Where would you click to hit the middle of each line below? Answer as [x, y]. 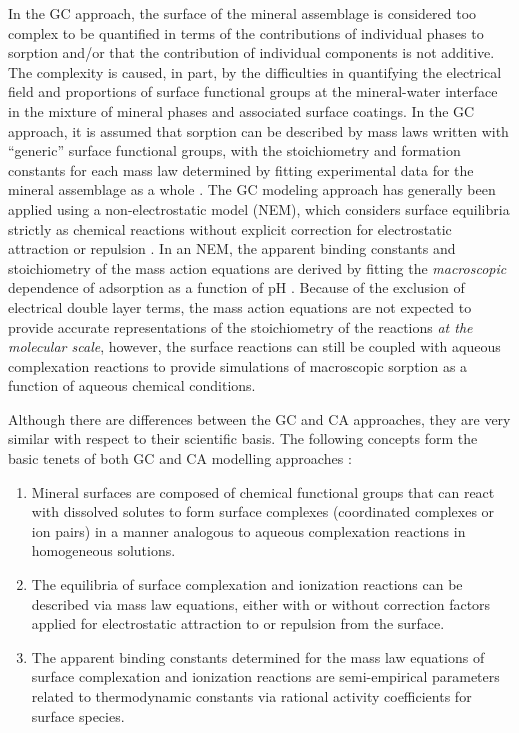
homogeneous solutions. [103, 550]
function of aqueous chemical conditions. [132, 385]
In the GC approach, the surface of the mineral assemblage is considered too [242, 13]
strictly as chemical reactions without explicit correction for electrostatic [230, 228]
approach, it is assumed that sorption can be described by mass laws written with [258, 130]
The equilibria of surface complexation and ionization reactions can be [247, 584]
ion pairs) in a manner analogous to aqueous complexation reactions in [248, 530]
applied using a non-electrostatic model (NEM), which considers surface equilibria [259, 208]
